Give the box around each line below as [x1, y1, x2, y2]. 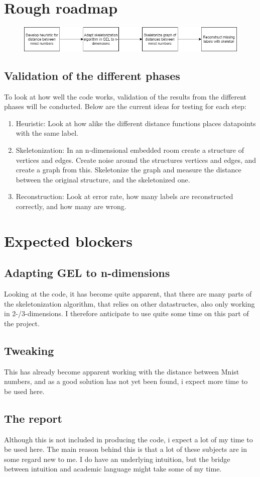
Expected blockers [4, 230, 133, 251]
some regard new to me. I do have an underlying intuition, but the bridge [4, 453, 230, 464]
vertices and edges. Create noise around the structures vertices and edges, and [16, 154, 256, 165]
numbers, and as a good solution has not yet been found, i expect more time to [4, 376, 248, 387]
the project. [4, 318, 40, 328]
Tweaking [4, 342, 54, 358]
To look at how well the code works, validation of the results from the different [4, 91, 246, 102]
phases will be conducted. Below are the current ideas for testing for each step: [4, 101, 246, 112]
